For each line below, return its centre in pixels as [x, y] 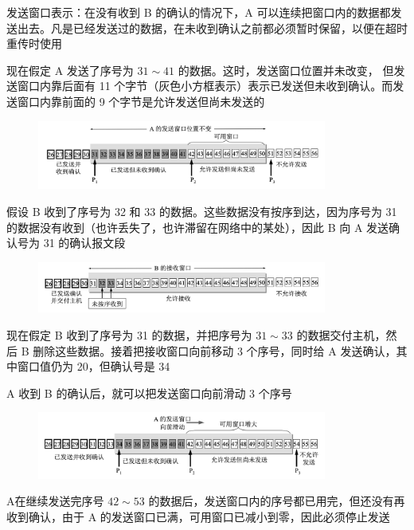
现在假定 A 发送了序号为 [70, 70]
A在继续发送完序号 [55, 501]
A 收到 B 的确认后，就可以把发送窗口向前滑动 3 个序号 [149, 393]
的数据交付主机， [341, 335]
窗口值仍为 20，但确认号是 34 [94, 366]
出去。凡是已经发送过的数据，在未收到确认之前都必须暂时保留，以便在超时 [212, 27]
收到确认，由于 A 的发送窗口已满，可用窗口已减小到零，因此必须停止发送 [198, 516]
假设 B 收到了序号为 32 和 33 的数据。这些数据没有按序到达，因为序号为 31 [202, 212]
